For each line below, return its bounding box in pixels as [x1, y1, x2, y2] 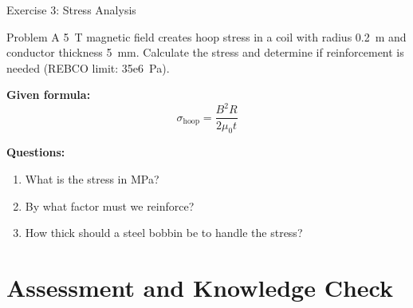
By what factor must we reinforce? [25, 197, 195, 214]
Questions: [6, 144, 65, 160]
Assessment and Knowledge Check [6, 270, 393, 303]
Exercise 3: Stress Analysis [6, 2, 136, 18]
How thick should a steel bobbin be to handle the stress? [25, 224, 303, 241]
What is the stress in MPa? [25, 170, 159, 187]
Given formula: [6, 86, 91, 103]
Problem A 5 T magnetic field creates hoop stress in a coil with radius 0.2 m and [6, 28, 407, 45]
